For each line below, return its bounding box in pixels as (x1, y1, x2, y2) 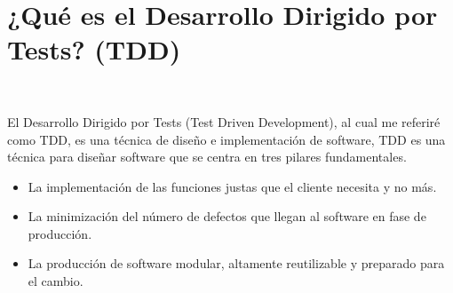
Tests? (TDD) (7, 31, 181, 67)
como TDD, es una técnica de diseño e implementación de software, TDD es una (7, 130, 446, 148)
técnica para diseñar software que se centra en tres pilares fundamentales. (7, 147, 407, 166)
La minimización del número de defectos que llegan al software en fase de (28, 207, 426, 226)
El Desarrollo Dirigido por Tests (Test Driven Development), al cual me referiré (7, 112, 441, 131)
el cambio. (28, 272, 83, 290)
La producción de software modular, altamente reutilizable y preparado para (28, 254, 445, 273)
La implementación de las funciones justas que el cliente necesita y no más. (28, 177, 437, 195)
